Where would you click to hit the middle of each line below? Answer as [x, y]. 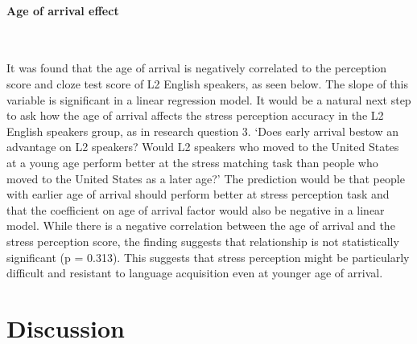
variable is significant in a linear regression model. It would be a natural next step [209, 99]
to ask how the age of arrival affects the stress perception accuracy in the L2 [195, 115]
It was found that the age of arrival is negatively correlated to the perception [197, 68]
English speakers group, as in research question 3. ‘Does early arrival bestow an [202, 131]
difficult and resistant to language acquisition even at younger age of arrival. [195, 273]
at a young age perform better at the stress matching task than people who [192, 162]
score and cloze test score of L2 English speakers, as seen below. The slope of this [207, 83]
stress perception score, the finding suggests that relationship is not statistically [203, 241]
